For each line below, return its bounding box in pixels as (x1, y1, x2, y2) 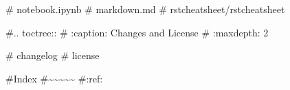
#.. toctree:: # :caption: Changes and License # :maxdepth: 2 (5, 25, 269, 39)
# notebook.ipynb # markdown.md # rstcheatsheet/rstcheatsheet (5, 2, 285, 16)
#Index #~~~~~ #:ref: (5, 71, 103, 85)
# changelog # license (5, 48, 100, 63)
